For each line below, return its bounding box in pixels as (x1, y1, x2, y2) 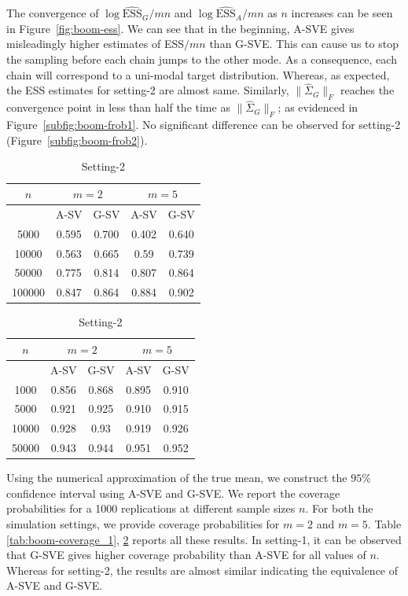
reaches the (340, 82, 395, 98)
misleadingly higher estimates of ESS (6, 35, 185, 52)
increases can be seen (291, 5, 393, 21)
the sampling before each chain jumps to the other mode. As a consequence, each (6, 51, 397, 67)
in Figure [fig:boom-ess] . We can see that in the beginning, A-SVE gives (6, 20, 355, 36)
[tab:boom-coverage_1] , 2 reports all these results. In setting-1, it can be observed (6, 531, 402, 547)
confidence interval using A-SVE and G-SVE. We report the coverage (6, 484, 340, 501)
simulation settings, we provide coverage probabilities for (6, 516, 280, 532)
